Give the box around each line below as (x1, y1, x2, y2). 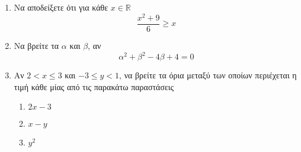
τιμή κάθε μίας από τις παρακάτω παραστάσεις (14, 80, 174, 92)
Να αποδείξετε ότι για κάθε (14, 1, 108, 14)
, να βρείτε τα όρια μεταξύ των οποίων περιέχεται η (119, 69, 297, 81)
